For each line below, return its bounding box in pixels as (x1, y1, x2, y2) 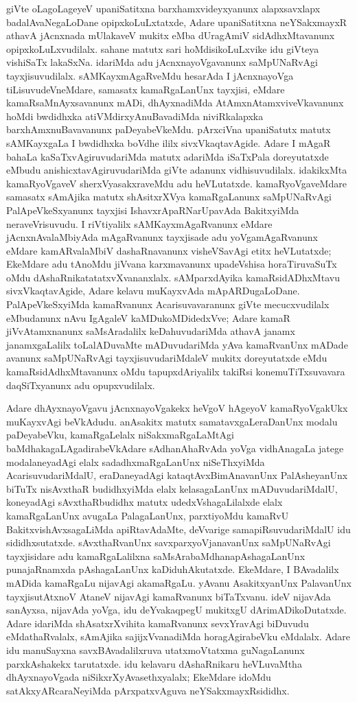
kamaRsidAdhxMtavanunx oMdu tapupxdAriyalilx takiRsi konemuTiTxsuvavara (6, 364, 345, 379)
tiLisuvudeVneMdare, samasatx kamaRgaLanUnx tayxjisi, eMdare (6, 82, 285, 96)
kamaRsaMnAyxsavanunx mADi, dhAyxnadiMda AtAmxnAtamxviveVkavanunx (6, 95, 344, 110)
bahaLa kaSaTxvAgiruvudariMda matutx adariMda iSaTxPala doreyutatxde (6, 149, 329, 163)
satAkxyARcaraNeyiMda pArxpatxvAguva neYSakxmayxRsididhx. (6, 683, 290, 697)
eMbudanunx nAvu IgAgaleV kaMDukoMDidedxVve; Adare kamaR (6, 310, 290, 325)
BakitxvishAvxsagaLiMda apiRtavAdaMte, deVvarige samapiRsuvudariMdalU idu (6, 522, 351, 536)
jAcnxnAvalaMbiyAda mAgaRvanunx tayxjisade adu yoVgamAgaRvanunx (6, 230, 318, 244)
